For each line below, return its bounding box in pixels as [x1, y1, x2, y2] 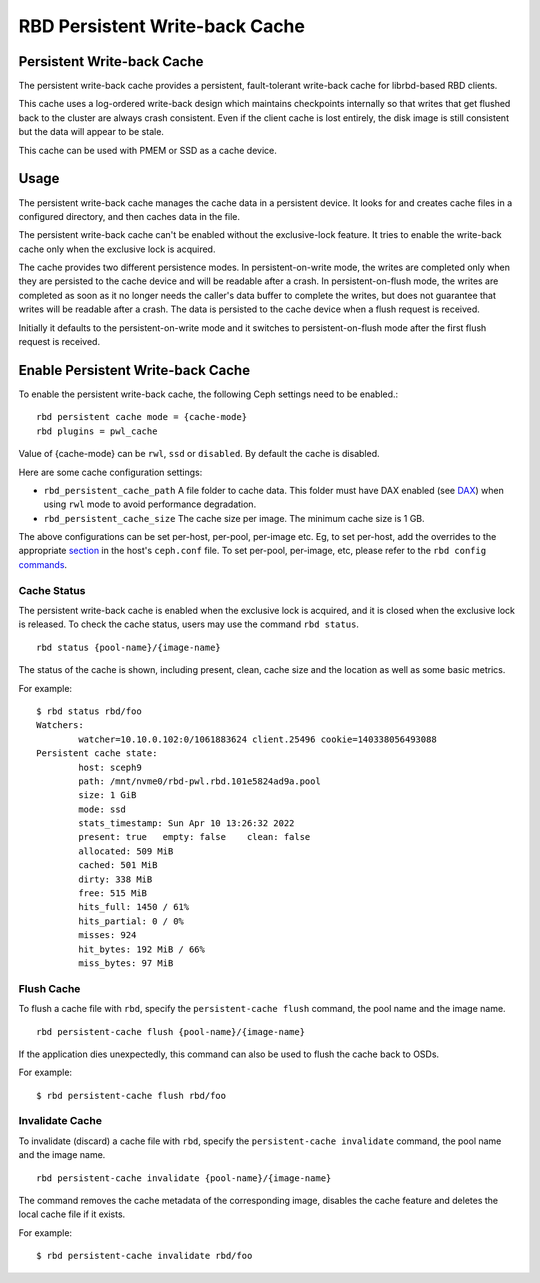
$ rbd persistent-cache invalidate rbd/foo [36, 1250, 253, 1262]
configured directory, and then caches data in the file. [18, 210, 240, 222]
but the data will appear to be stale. [18, 126, 165, 138]
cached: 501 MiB [78, 860, 158, 871]
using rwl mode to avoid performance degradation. [43, 498, 257, 510]
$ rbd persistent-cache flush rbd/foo [36, 1090, 227, 1101]
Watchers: [36, 720, 84, 731]
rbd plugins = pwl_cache [36, 425, 158, 437]
